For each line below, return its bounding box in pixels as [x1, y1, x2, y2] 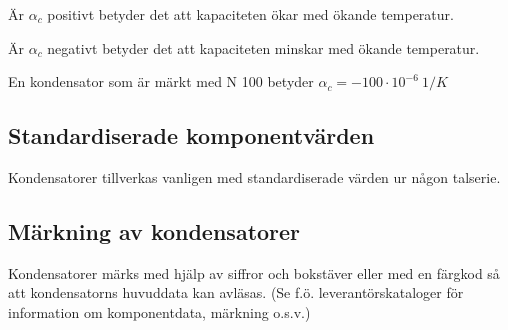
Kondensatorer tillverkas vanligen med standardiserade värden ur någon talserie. [8, 166, 501, 187]
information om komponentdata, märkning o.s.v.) [8, 301, 311, 322]
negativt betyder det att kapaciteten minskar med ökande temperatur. [47, 37, 480, 58]
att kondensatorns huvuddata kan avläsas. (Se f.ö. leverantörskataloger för [8, 282, 464, 303]
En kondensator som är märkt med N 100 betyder [8, 71, 314, 92]
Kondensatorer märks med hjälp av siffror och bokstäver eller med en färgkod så [8, 262, 500, 283]
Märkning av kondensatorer [8, 215, 301, 246]
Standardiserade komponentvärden [8, 120, 375, 151]
